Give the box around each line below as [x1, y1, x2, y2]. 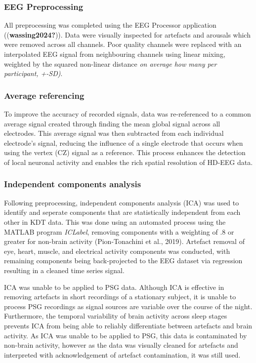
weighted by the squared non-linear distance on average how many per [4, 58, 217, 69]
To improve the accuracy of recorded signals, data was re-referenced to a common [4, 109, 251, 119]
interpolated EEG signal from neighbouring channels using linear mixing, [4, 49, 225, 59]
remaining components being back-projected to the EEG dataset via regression [4, 255, 243, 266]
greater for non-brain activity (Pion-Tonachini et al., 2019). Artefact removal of [4, 236, 245, 246]
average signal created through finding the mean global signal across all [4, 118, 220, 128]
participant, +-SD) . [4, 68, 63, 79]
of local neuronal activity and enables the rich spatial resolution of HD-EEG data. [4, 157, 253, 167]
